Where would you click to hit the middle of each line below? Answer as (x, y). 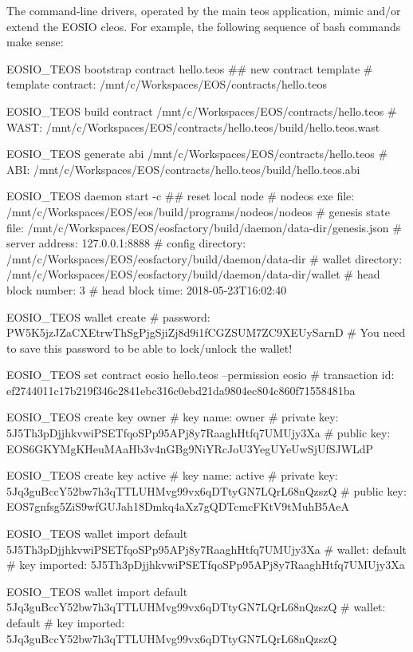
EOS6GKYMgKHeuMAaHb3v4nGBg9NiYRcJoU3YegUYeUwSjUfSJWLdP (190, 448)
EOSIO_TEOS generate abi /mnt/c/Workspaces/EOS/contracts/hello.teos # (197, 154)
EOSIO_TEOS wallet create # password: (108, 316)
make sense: (35, 42)
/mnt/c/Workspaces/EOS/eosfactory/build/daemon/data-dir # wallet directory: (205, 258)
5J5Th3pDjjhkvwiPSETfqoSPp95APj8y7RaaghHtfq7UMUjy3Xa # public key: (199, 433)
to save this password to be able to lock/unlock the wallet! (149, 348)
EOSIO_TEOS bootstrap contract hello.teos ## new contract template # (190, 68)
